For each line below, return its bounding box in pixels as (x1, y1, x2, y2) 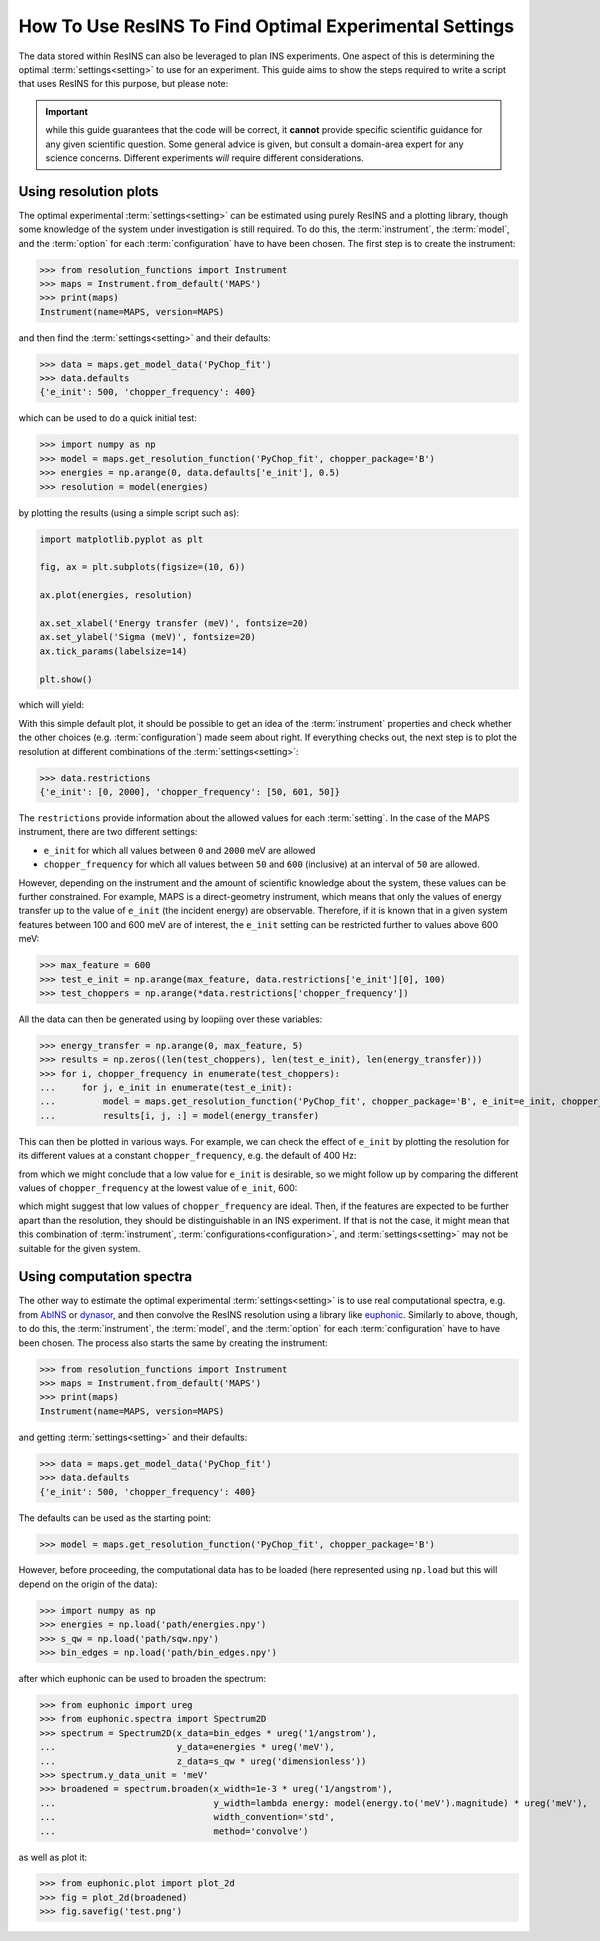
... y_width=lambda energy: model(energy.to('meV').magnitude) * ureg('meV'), (39, 1797, 589, 1809)
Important (45, 105, 89, 117)
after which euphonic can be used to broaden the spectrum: (18, 1673, 267, 1685)
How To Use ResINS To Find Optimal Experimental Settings (18, 15, 515, 37)
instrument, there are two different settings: (18, 826, 198, 838)
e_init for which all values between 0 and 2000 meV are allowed (43, 844, 316, 856)
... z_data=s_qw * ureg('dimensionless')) (39, 1755, 367, 1767)
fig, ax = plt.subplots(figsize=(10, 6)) (39, 561, 246, 573)
